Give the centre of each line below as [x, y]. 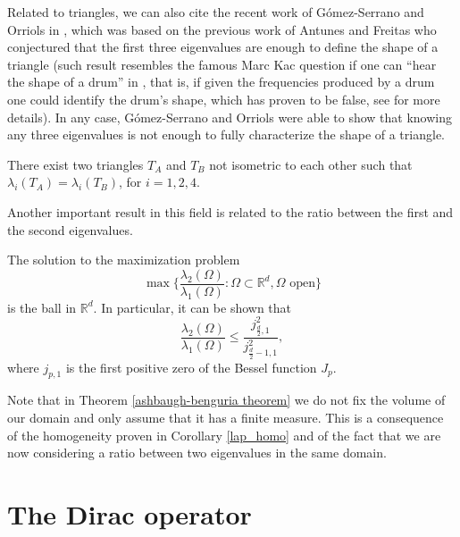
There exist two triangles [75, 164]
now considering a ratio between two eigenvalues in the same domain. [197, 453]
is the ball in [42, 307]
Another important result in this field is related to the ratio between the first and [230, 211]
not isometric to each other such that [311, 164]
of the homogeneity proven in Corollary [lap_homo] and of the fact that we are [224, 435]
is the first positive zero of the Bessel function [191, 367]
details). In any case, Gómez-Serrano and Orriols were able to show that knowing [230, 117]
